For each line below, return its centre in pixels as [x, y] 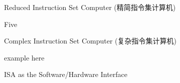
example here [24, 57]
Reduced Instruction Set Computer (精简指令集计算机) [90, 7]
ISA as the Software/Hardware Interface [66, 74]
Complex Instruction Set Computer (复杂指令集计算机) [90, 41]
